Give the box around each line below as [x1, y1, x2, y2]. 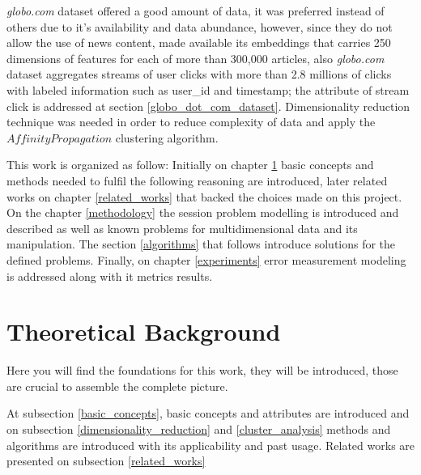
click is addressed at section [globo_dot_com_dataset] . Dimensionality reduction [6, 97, 410, 114]
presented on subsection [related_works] [6, 452, 206, 469]
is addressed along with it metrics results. [6, 267, 213, 284]
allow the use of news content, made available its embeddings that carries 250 [6, 34, 391, 51]
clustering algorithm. [115, 129, 219, 146]
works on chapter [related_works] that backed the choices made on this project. [6, 188, 402, 205]
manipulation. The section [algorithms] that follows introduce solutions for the [6, 235, 396, 252]
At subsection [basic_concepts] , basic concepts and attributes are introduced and [6, 405, 410, 422]
